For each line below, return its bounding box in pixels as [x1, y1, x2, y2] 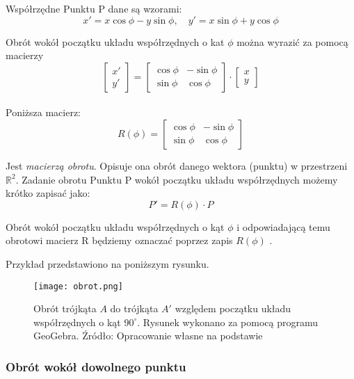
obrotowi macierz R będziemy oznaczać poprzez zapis [6, 233, 233, 248]
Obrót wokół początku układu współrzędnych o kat [6, 34, 225, 49]
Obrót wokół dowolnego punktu [6, 357, 186, 375]
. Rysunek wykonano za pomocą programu [137, 314, 319, 329]
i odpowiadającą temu [236, 219, 330, 234]
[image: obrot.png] [33, 281, 123, 291]
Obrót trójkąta [33, 301, 97, 316]
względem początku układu [175, 301, 291, 316]
